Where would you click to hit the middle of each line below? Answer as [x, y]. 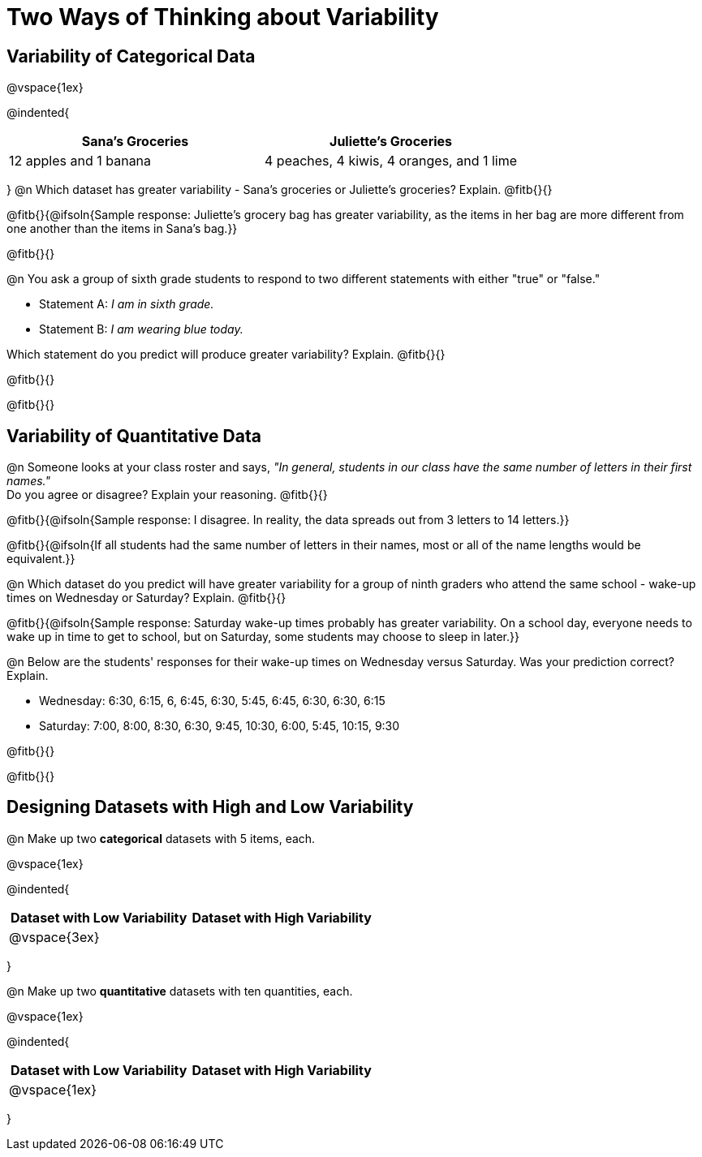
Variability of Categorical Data [131, 56]
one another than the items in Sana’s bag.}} [122, 229]
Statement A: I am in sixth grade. [127, 304]
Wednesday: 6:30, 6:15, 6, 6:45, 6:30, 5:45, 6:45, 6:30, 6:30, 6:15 [212, 701]
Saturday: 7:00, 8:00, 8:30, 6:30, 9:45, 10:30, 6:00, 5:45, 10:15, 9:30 [220, 726]
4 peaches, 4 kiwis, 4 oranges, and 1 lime [391, 161]
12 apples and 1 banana [80, 161]
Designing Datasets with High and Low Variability [210, 807]
